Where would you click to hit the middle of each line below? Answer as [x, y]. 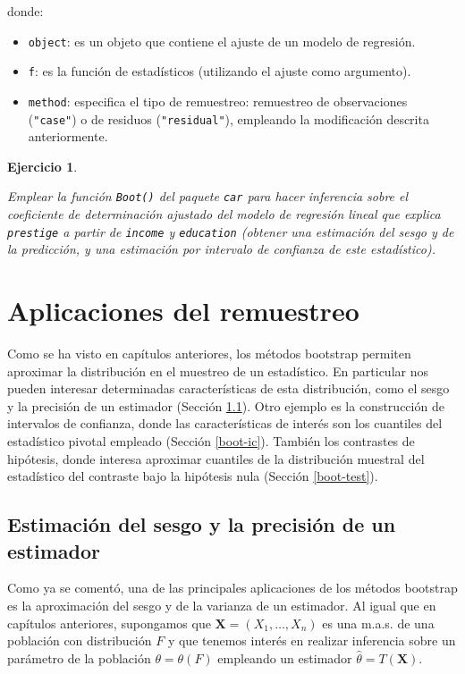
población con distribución [80, 640]
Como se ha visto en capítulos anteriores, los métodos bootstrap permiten [209, 354]
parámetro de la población [79, 657]
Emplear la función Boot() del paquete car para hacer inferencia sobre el [208, 196]
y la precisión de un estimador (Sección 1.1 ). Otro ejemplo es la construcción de [226, 405]
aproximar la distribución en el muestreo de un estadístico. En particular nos [218, 371]
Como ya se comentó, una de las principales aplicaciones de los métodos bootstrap [232, 588]
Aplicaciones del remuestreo [183, 311]
